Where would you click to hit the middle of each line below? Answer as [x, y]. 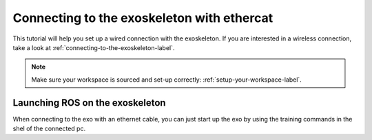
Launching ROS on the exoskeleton [89, 103]
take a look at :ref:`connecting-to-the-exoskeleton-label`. [94, 47]
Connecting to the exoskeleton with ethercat [143, 18]
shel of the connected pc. [49, 129]
